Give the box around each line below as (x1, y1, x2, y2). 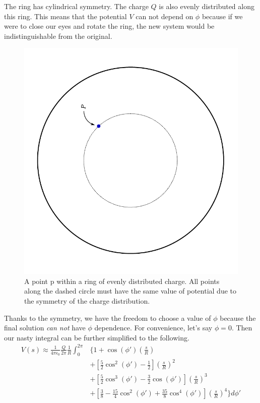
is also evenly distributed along (159, 1, 254, 11)
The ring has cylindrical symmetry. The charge (4, 1, 149, 11)
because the (220, 312, 256, 323)
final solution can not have (4, 322, 86, 333)
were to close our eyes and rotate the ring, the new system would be (4, 21, 215, 31)
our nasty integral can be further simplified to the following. (4, 332, 189, 342)
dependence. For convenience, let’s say (94, 322, 213, 333)
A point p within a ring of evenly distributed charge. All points (24, 275, 220, 286)
